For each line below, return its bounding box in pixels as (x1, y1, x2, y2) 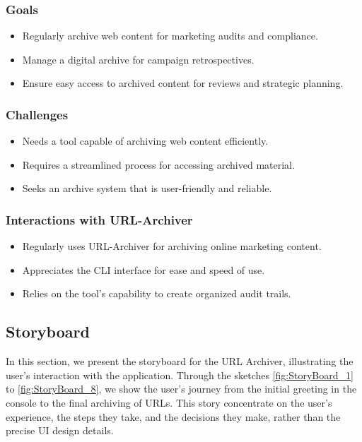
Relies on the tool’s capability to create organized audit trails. (22, 286, 291, 301)
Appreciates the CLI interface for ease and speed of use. (22, 262, 265, 277)
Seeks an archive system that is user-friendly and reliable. (22, 181, 272, 196)
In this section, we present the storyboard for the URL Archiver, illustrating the (6, 354, 354, 369)
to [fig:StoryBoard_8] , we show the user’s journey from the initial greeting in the (6, 381, 357, 396)
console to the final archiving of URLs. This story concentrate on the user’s (6, 395, 332, 410)
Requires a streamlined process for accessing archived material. (22, 157, 295, 172)
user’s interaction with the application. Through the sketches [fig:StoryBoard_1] (6, 367, 354, 382)
